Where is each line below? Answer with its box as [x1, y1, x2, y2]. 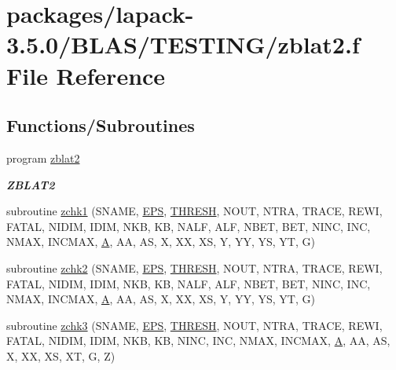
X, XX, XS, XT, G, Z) [6, 347, 115, 364]
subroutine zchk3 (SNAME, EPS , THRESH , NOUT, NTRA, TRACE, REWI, [6, 317, 383, 333]
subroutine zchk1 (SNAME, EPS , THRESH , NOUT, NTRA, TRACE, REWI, [6, 203, 383, 219]
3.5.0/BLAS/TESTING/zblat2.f [6, 28, 360, 60]
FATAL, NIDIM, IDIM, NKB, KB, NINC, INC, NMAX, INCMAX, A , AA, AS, [6, 332, 390, 349]
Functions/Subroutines [6, 113, 195, 137]
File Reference [6, 59, 166, 91]
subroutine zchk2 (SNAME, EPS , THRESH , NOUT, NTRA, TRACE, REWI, [6, 259, 383, 276]
